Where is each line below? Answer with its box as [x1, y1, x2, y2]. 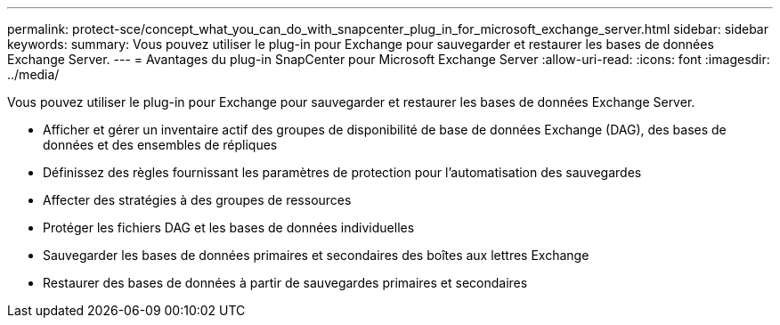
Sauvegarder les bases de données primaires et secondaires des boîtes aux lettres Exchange [43, 248, 589, 263]
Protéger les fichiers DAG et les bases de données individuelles [43, 220, 415, 235]
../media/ [7, 67, 60, 82]
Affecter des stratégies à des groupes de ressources [43, 192, 352, 207]
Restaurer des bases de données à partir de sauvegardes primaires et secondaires [43, 275, 528, 290]
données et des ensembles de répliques [43, 137, 278, 152]
